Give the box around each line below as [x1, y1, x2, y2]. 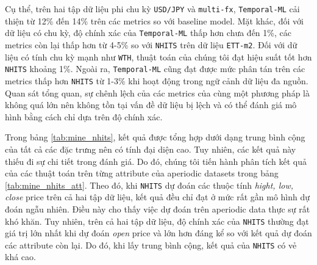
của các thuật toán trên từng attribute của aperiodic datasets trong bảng [5, 167, 279, 180]
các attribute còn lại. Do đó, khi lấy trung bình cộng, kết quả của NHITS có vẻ [5, 238, 297, 251]
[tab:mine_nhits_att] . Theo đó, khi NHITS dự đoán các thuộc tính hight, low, [5, 178, 294, 191]
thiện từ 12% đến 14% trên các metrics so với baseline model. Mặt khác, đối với [5, 14, 304, 27]
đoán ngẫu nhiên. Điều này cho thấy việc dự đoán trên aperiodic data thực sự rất [5, 202, 310, 215]
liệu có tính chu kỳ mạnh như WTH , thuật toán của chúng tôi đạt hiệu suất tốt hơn [5, 50, 312, 63]
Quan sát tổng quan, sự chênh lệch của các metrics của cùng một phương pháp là [5, 86, 310, 99]
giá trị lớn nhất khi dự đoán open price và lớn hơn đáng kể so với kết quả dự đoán [5, 227, 312, 239]
